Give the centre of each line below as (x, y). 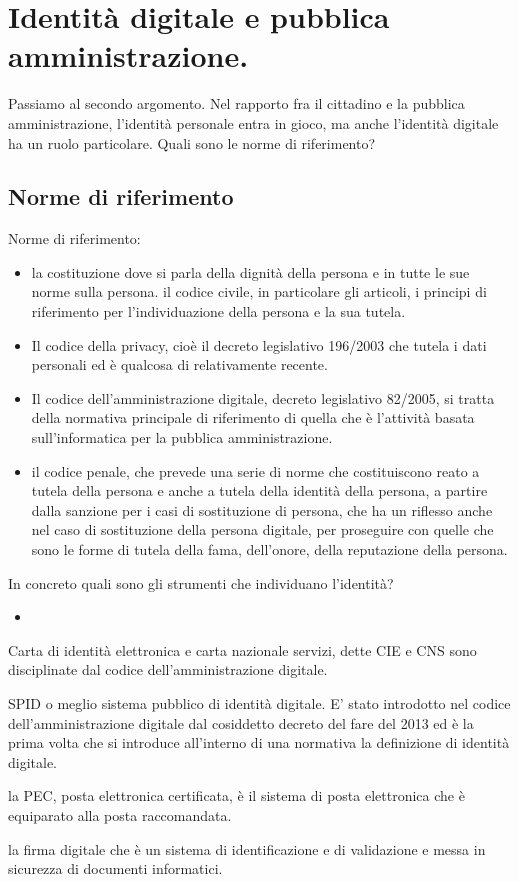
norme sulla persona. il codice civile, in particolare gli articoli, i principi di (259, 291)
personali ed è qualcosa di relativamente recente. (179, 364)
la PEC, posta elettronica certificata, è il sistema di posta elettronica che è (236, 795)
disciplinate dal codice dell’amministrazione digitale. (168, 669)
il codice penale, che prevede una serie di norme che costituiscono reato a (255, 470)
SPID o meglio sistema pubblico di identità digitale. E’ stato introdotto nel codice (259, 702)
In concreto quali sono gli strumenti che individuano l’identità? (201, 582)
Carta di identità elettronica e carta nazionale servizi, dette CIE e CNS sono (242, 649)
